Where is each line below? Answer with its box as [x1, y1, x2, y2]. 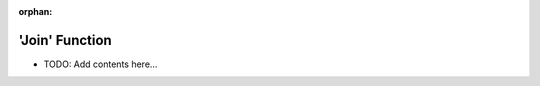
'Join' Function [18, 31, 112, 49]
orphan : [18, 6, 53, 17]
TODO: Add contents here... [43, 58, 158, 70]
